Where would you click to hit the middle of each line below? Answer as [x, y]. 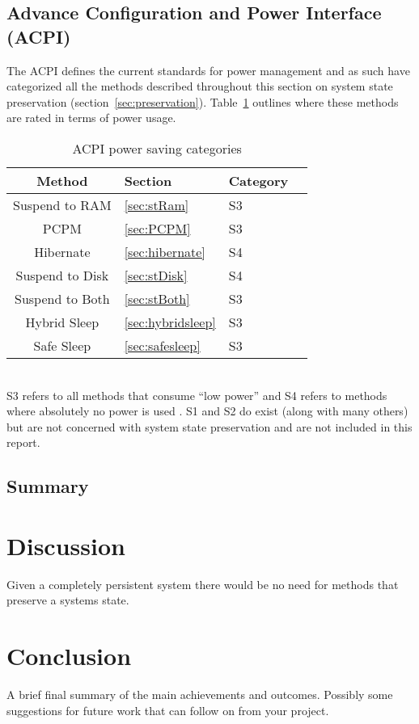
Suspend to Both [62, 298]
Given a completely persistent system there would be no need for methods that [203, 584]
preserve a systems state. [68, 600]
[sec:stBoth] [157, 298]
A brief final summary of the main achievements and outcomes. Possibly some [200, 695]
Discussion [66, 545]
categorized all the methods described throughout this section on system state [200, 86]
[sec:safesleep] [162, 345]
